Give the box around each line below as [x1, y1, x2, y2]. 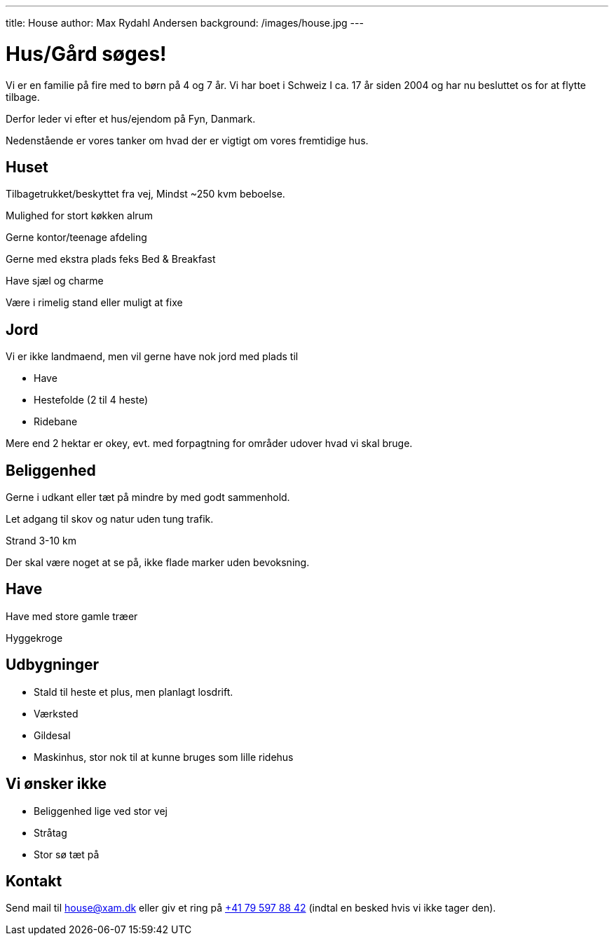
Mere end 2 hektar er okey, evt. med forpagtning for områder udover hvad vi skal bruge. [6, 437, 413, 450]
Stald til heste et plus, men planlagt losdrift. [34, 685, 233, 698]
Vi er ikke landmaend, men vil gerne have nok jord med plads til [6, 350, 299, 363]
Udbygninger [6, 656, 100, 674]
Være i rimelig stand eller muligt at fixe [6, 296, 183, 309]
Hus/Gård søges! [6, 41, 167, 66]
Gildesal [34, 729, 71, 741]
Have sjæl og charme [6, 275, 104, 287]
